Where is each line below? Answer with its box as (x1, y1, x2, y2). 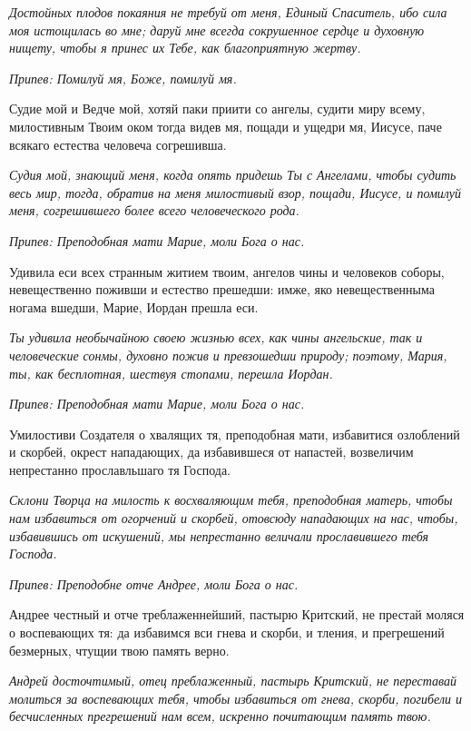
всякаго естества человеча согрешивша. (9, 134, 227, 153)
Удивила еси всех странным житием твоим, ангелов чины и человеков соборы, (9, 262, 445, 281)
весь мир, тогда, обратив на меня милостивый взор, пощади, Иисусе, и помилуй (9, 183, 461, 202)
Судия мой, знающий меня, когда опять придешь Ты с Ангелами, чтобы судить (9, 165, 456, 184)
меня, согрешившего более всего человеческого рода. (9, 201, 299, 220)
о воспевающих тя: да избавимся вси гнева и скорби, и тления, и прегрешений (9, 623, 445, 642)
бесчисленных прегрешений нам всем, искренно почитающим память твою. (9, 706, 431, 726)
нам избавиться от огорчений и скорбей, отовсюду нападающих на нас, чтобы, (9, 509, 458, 528)
